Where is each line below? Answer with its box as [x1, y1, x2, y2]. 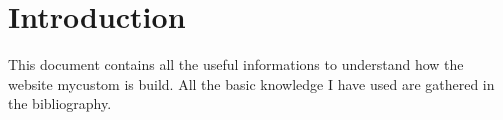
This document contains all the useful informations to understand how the [8, 54, 464, 75]
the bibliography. [8, 93, 112, 114]
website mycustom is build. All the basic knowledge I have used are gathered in [8, 73, 495, 94]
